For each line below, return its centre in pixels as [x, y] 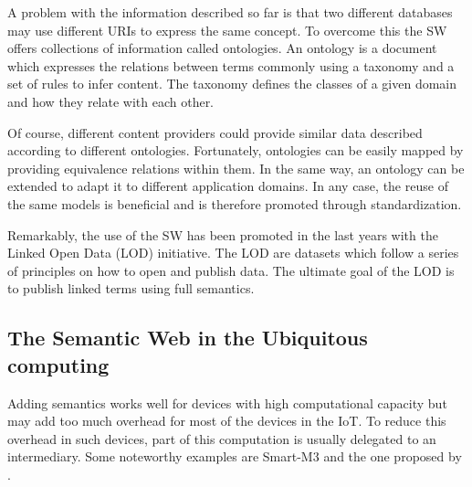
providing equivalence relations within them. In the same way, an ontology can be [236, 168]
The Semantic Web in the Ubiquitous [188, 338]
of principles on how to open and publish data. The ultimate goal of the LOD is [231, 270]
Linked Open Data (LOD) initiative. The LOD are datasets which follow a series [233, 253]
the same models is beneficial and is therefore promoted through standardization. [235, 203]
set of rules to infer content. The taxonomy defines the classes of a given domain [232, 84]
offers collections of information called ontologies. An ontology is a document [222, 48]
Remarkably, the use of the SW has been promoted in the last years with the [223, 234]
